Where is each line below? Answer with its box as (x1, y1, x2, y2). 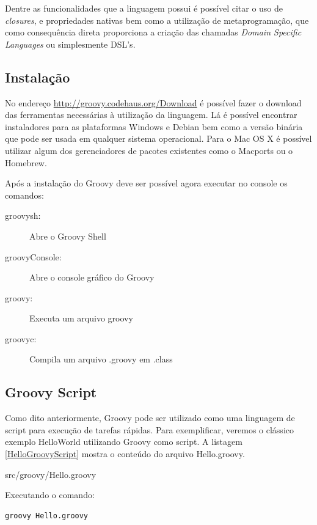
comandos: (5, 188, 44, 201)
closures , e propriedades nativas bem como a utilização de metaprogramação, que (5, 13, 309, 26)
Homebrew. (5, 156, 47, 169)
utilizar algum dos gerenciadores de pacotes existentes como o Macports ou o (5, 144, 293, 156)
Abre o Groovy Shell (29, 229, 106, 242)
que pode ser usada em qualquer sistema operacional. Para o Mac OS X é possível (5, 132, 312, 145)
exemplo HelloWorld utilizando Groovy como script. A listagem (5, 435, 242, 448)
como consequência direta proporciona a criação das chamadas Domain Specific (5, 26, 302, 39)
